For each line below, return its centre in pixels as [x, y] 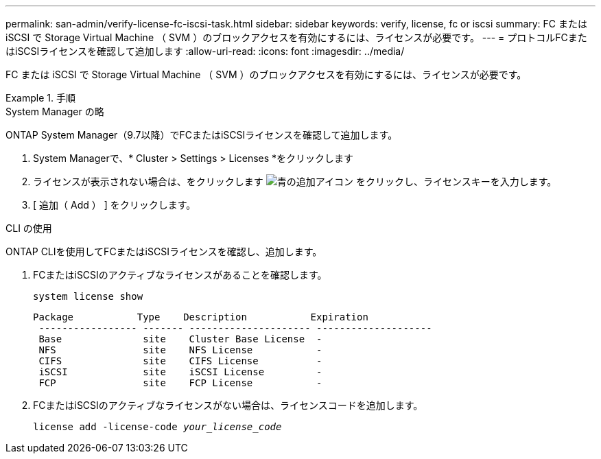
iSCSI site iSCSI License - [180, 372]
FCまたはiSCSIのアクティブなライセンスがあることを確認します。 [180, 275]
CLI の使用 [29, 228]
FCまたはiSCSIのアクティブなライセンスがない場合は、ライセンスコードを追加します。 [228, 405]
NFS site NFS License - [180, 350]
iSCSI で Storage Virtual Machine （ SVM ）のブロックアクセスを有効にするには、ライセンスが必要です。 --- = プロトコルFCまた [296, 37]
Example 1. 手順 [40, 98]
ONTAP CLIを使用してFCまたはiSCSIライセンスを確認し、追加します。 [164, 251]
